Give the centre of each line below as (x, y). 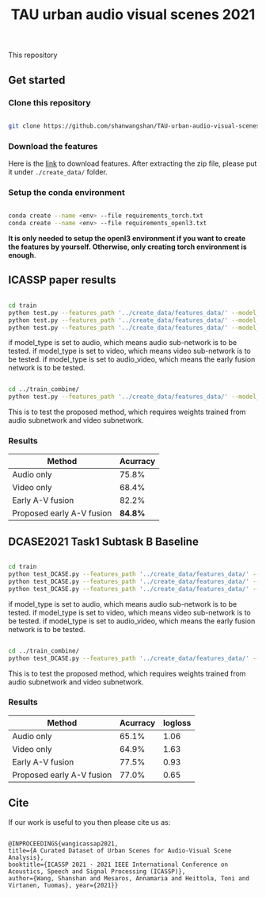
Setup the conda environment (66, 192)
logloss (177, 723)
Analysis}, (26, 857)
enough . (22, 255)
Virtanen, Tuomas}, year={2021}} (63, 885)
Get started (37, 80)
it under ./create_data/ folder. (58, 172)
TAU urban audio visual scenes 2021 (133, 15)
